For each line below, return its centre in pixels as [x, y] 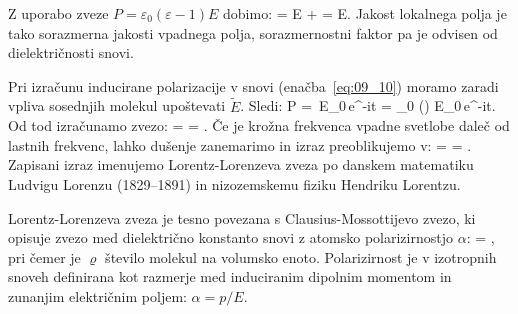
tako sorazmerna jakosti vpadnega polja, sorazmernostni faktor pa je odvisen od [253, 32]
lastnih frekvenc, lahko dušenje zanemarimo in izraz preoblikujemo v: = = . [240, 144]
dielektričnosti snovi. [71, 52]
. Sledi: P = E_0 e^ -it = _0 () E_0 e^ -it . [368, 105]
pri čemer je [44, 256]
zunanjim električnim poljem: [97, 295]
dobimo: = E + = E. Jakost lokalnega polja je [365, 13]
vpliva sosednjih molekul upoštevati [117, 105]
